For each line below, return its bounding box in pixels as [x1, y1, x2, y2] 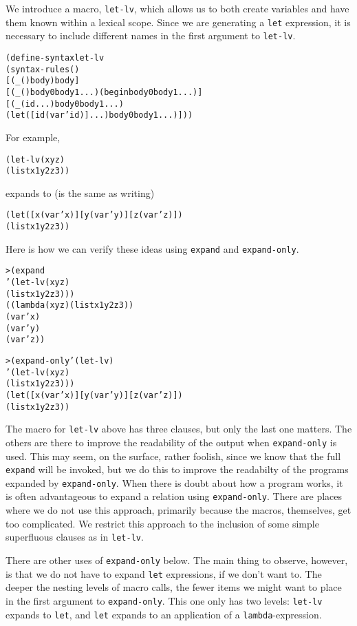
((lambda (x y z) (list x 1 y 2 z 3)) [6, 300, 134, 311]
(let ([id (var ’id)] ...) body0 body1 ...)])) [6, 110, 193, 121]
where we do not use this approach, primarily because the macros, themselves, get [6, 503, 351, 517]
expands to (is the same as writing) [6, 185, 155, 200]
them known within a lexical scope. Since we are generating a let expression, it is [6, 14, 351, 29]
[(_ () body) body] [6, 76, 80, 86]
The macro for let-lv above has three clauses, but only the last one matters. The [6, 421, 352, 436]
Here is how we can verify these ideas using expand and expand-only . [6, 241, 299, 255]
